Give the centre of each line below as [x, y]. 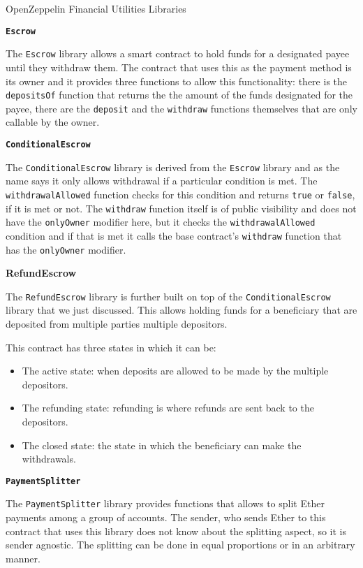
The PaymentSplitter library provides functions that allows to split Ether [165, 503]
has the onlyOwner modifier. [66, 249]
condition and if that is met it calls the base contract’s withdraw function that [174, 235]
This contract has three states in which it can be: [111, 347]
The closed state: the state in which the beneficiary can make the [162, 445]
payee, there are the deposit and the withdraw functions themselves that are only [182, 108]
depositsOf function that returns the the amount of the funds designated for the [179, 95]
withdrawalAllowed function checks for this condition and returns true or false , [180, 194]
